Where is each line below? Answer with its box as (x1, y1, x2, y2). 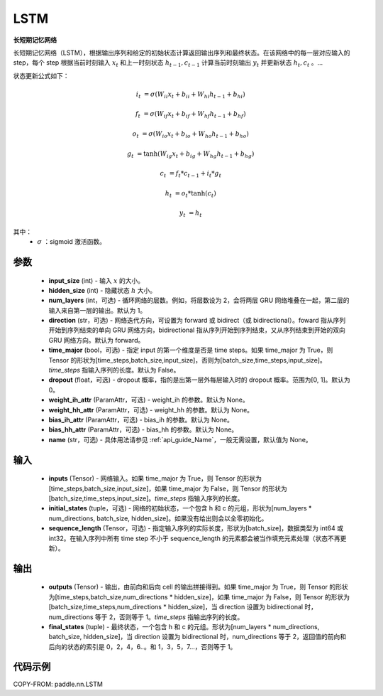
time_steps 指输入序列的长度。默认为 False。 (48, 366, 180, 375)
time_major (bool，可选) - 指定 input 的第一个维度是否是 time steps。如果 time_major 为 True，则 (48, 346, 333, 355)
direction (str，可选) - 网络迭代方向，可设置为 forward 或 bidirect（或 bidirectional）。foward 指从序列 (48, 316, 346, 325)
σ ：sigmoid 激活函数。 (37, 237, 106, 246)
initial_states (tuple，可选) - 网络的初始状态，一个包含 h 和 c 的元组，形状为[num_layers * (48, 504, 312, 513)
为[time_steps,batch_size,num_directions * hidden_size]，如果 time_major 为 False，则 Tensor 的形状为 (48, 592, 350, 601)
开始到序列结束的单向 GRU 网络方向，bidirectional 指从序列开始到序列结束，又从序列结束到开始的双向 (48, 326, 345, 334)
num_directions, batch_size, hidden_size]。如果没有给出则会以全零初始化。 (48, 514, 268, 523)
